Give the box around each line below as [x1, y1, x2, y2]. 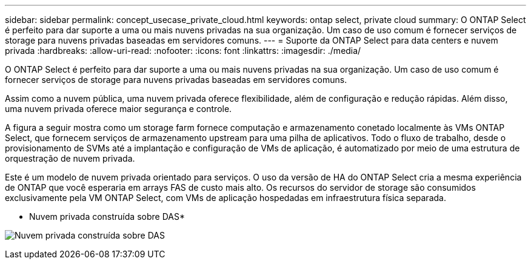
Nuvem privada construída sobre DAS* [29, 211, 185, 222]
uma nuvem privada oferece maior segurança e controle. [5, 104, 232, 114]
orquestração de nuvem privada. [5, 153, 135, 163]
